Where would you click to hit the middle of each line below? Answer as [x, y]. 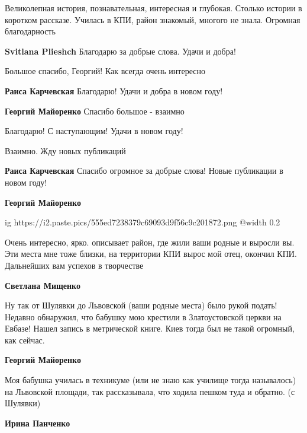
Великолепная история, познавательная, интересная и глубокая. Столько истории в [153, 8]
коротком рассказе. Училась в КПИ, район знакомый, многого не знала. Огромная [153, 19]
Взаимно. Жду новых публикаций [65, 150]
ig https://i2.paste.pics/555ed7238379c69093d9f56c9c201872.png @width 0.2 [143, 222]
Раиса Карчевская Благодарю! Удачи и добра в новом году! [114, 90]
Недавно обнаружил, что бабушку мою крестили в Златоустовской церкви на [143, 316]
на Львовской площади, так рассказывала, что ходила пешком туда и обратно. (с [150, 391]
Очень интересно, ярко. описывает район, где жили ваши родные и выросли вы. [150, 242]
